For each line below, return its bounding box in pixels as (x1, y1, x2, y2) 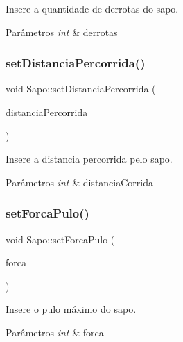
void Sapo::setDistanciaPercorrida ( (6, 81, 156, 96)
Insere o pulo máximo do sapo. (6, 302, 137, 316)
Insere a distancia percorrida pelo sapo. (6, 152, 173, 166)
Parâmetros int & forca (6, 325, 104, 339)
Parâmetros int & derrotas (6, 24, 118, 39)
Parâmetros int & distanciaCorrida (6, 174, 153, 189)
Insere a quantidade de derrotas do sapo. (6, 1, 179, 15)
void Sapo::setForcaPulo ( (6, 231, 115, 246)
